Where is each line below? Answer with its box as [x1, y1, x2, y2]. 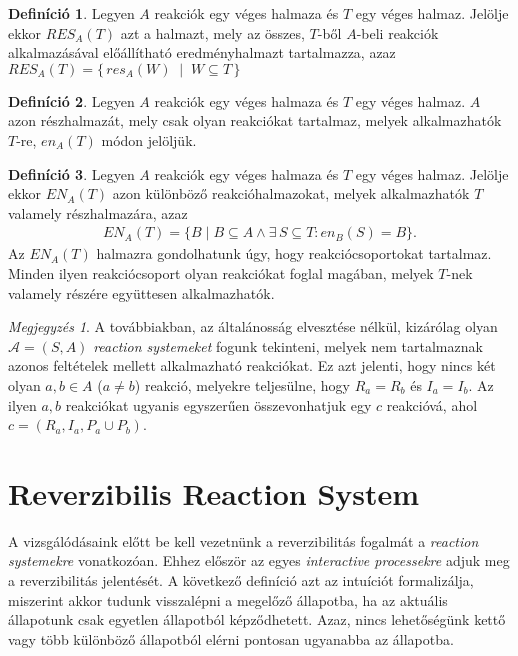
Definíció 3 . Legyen [8, 163, 135, 184]
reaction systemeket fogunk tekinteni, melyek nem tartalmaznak [93, 335, 483, 356]
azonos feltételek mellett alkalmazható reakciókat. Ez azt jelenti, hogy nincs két [8, 355, 496, 376]
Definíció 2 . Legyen [8, 90, 135, 111]
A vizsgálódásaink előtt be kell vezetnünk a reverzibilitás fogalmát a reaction [8, 530, 479, 551]
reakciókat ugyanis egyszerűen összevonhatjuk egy [65, 394, 372, 415]
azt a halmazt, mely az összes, [120, 22, 305, 43]
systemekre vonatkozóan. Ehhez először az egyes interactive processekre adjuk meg [8, 550, 510, 571]
